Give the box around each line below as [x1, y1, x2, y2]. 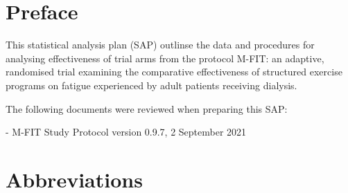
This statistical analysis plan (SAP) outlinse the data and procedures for [6, 37, 315, 52]
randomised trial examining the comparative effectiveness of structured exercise [6, 64, 342, 79]
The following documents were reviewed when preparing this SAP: [6, 101, 288, 116]
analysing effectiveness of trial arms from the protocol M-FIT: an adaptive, [6, 50, 324, 65]
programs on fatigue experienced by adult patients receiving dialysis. [6, 77, 297, 92]
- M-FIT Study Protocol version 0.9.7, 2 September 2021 [6, 125, 247, 139]
